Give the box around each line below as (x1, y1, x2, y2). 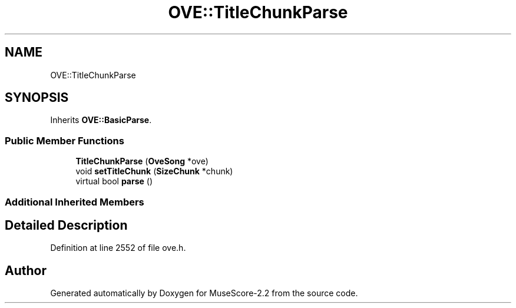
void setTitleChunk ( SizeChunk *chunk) (75, 166, 233, 177)
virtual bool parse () (75, 176, 153, 187)
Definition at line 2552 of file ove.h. (50, 243, 186, 253)
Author (5, 263, 47, 278)
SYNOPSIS (5, 90, 69, 105)
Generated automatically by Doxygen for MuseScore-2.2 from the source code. (50, 288, 358, 299)
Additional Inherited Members (5, 196, 144, 208)
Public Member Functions (5, 134, 124, 147)
